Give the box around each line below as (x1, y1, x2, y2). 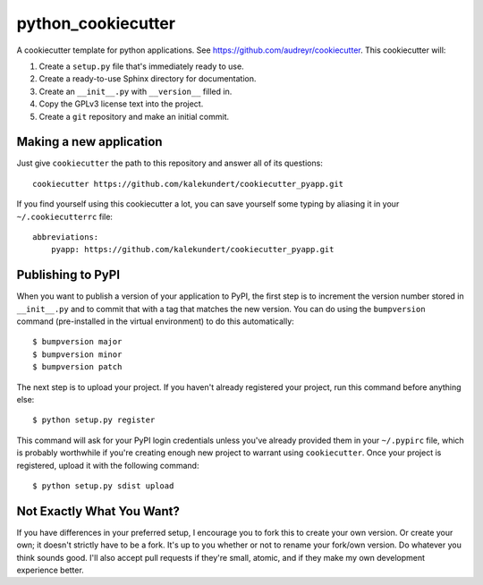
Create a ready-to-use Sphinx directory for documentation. (38, 73, 257, 84)
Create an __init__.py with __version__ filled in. (38, 86, 233, 97)
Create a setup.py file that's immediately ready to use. (38, 61, 245, 72)
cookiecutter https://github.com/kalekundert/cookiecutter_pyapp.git (32, 179, 344, 189)
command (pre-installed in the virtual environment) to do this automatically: (16, 316, 294, 326)
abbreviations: (32, 232, 99, 242)
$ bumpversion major (32, 336, 123, 347)
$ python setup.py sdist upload (32, 480, 174, 491)
